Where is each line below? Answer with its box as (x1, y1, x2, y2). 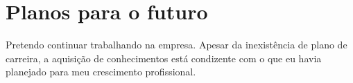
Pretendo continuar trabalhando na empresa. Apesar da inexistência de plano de (6, 37, 347, 52)
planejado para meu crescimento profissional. (6, 64, 196, 79)
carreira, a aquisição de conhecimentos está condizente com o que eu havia (6, 50, 322, 65)
